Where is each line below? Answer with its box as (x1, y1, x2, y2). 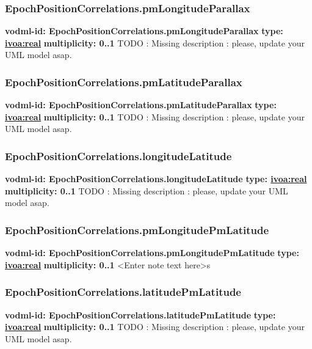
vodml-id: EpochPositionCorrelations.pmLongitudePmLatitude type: (5, 246, 299, 259)
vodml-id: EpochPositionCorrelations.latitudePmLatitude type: (5, 308, 276, 321)
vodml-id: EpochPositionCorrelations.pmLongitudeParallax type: (5, 24, 283, 37)
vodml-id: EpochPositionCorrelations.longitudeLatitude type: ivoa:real (5, 172, 307, 185)
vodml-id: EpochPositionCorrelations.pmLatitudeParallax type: (5, 98, 277, 111)
